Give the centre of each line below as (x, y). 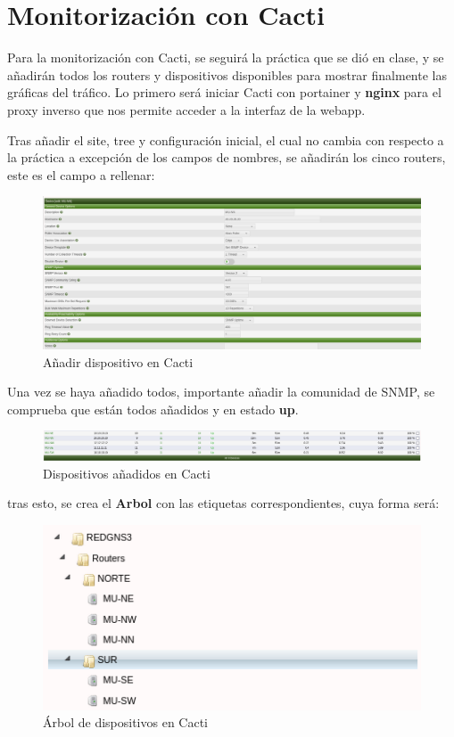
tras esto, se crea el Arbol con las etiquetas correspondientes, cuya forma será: (223, 503)
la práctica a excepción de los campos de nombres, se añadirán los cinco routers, (227, 157)
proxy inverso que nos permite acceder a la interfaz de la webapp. (186, 109)
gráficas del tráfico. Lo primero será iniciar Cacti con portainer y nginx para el (224, 92)
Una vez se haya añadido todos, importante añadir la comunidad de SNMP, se (221, 392)
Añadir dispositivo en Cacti (118, 361)
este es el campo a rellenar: (81, 174)
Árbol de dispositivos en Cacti (125, 722)
